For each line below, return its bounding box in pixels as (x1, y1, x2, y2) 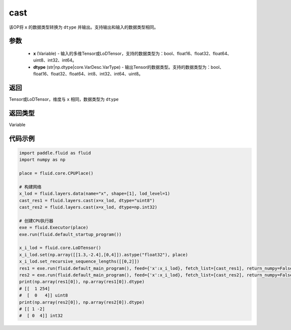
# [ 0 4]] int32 (19, 313, 63, 318)
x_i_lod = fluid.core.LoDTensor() (19, 245, 101, 251)
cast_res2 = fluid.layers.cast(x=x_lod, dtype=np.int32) (19, 204, 158, 210)
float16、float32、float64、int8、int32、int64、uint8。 (33, 71, 143, 77)
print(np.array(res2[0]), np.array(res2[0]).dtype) (19, 299, 145, 305)
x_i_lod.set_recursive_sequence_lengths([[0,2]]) (19, 259, 140, 264)
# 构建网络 (19, 184, 42, 189)
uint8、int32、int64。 (33, 57, 77, 63)
